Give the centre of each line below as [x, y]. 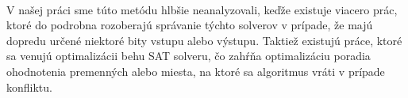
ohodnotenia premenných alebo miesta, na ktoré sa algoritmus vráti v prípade [196, 71]
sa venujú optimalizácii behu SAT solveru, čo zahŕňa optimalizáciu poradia [189, 56]
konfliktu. [29, 87]
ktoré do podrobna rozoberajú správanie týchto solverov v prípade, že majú [190, 25]
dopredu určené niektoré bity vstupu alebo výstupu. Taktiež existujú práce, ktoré [204, 40]
